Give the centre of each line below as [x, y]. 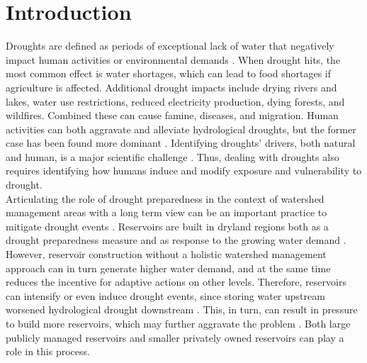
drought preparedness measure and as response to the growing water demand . [176, 240]
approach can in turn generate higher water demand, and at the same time [168, 268]
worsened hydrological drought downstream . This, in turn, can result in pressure [182, 309]
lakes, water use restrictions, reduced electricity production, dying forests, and [175, 101]
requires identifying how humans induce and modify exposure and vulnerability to [184, 171]
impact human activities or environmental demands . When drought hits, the [173, 59]
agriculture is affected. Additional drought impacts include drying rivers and [171, 87]
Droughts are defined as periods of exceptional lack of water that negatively [170, 46]
